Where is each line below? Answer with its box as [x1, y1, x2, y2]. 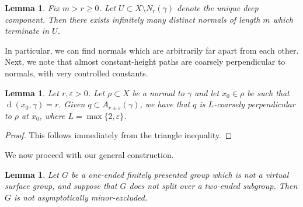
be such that [247, 86, 290, 99]
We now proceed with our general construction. [5, 148, 174, 160]
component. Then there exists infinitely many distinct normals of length [5, 13, 260, 25]
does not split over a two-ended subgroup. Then [129, 180, 298, 192]
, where [39, 109, 65, 121]
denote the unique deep [177, 2, 259, 13]
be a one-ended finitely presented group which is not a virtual [71, 168, 289, 180]
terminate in [5, 24, 50, 37]
